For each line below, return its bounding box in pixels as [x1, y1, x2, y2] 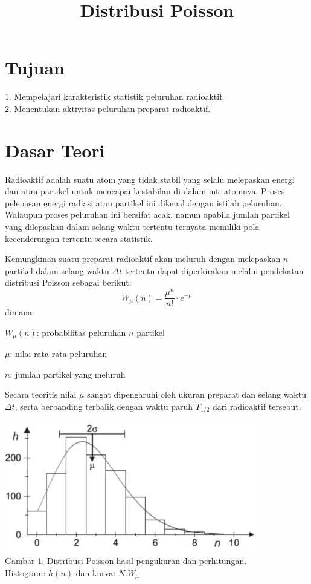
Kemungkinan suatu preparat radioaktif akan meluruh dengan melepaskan [5, 252, 281, 265]
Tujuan [5, 55, 65, 80]
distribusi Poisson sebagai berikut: [5, 276, 132, 289]
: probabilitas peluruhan [36, 326, 126, 338]
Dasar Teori [5, 137, 105, 162]
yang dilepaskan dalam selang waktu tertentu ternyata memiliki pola [5, 220, 260, 232]
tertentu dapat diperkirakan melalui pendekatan [124, 264, 304, 277]
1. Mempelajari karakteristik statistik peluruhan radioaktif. [5, 90, 225, 103]
